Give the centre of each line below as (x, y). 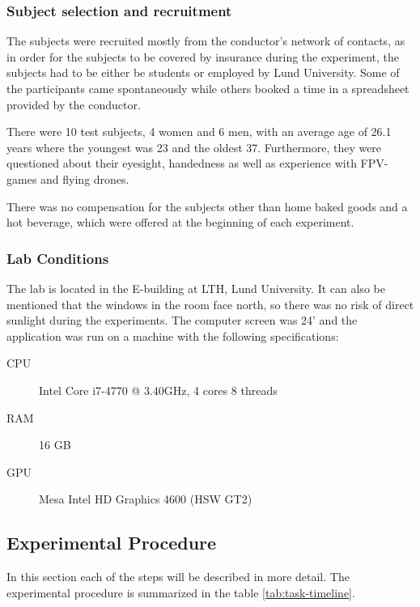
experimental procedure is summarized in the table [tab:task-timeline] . (181, 592)
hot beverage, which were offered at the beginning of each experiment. (180, 222)
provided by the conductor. (74, 104)
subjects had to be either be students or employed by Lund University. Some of (203, 72)
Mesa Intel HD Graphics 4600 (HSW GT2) (146, 499)
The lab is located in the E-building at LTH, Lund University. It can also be (196, 288)
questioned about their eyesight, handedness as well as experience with (182, 163)
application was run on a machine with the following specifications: (173, 335)
